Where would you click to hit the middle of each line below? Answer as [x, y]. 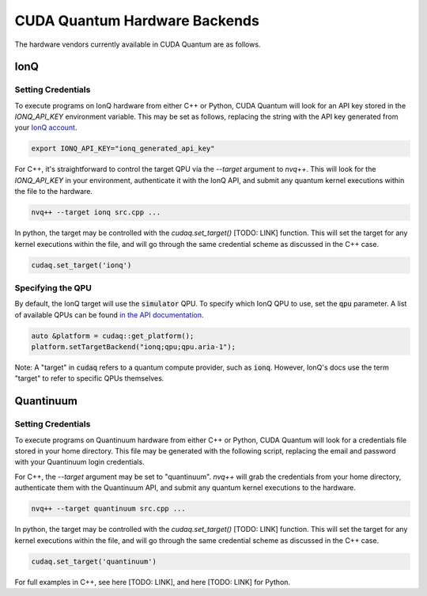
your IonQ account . [46, 127]
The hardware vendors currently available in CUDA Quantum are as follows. [138, 44]
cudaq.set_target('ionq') [81, 265]
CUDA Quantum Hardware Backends [137, 21]
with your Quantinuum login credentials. [80, 462]
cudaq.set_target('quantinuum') [94, 561]
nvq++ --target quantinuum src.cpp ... [108, 509]
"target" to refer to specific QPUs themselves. [89, 378]
